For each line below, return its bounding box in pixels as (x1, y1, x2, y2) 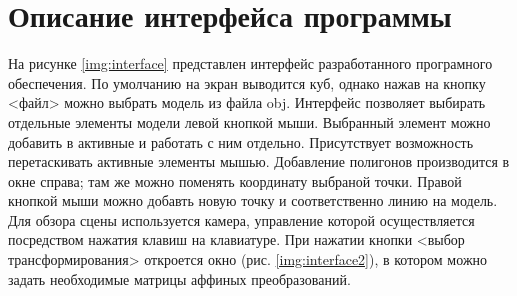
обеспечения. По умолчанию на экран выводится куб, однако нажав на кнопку (8, 72, 486, 93)
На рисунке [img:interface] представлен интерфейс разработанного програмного (8, 53, 493, 74)
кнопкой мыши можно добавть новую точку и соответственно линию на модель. (8, 190, 498, 211)
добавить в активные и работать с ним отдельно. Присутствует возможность (8, 131, 474, 152)
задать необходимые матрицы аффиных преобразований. (8, 268, 351, 289)
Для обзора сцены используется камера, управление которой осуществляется (8, 209, 475, 230)
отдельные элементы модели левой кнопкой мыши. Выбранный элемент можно (8, 111, 491, 132)
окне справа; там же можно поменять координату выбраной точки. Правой (8, 170, 462, 191)
